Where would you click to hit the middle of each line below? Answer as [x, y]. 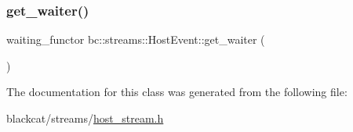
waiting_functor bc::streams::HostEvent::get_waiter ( [136, 39]
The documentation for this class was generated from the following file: [177, 92]
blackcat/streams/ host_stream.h [85, 118]
